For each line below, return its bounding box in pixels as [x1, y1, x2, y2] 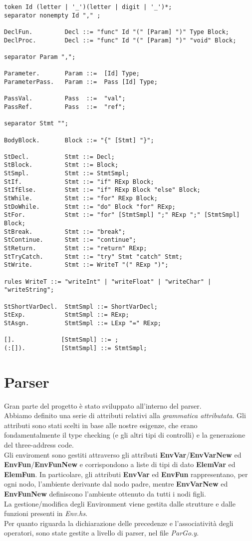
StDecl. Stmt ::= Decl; [4, 153, 115, 160]
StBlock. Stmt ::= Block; [4, 161, 119, 169]
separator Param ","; [4, 53, 76, 60]
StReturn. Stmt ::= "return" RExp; [4, 245, 147, 252]
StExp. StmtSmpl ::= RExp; [4, 311, 129, 319]
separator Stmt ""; [4, 120, 68, 127]
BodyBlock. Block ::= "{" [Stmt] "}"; [4, 136, 154, 144]
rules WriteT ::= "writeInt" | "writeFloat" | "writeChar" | [4, 278, 212, 285]
